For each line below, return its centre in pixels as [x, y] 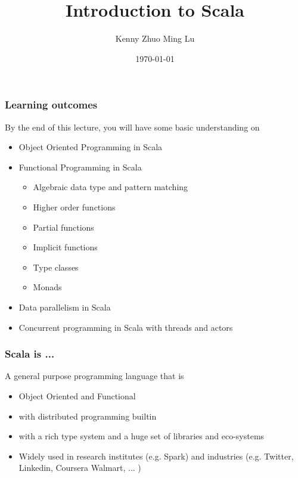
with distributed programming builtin [88, 416]
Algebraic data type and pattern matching [111, 187]
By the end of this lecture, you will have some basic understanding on [132, 127]
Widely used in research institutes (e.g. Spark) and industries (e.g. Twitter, [156, 456]
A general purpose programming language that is [94, 376]
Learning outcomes [51, 105]
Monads [47, 287]
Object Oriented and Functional [77, 395]
